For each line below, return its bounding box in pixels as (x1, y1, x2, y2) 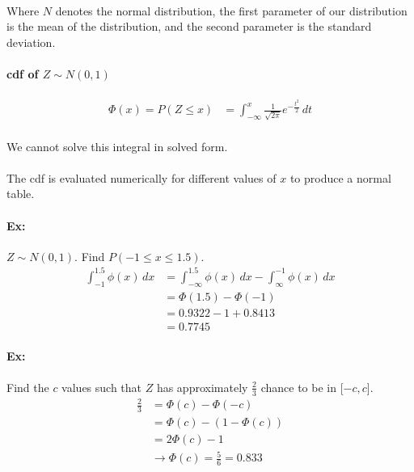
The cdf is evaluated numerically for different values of (6, 169, 277, 186)
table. (6, 185, 35, 202)
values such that (61, 378, 142, 395)
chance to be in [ (260, 378, 344, 395)
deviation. (6, 33, 56, 50)
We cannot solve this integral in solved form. (6, 137, 228, 154)
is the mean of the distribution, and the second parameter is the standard (6, 18, 372, 35)
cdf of (6, 65, 39, 82)
